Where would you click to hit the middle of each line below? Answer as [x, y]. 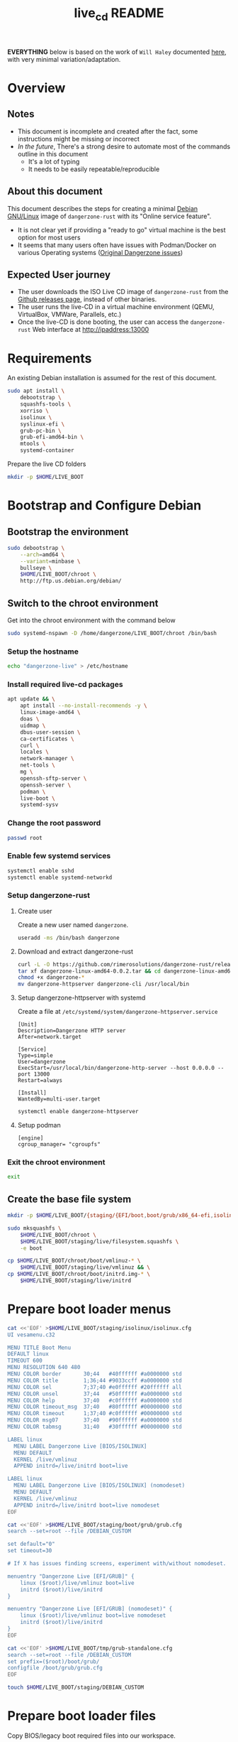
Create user [35, 911]
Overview [36, 88]
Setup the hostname [43, 651]
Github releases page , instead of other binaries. [87, 299]
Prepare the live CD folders [47, 464]
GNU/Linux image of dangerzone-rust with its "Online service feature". [109, 216]
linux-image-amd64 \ [50, 713]
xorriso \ [35, 411]
